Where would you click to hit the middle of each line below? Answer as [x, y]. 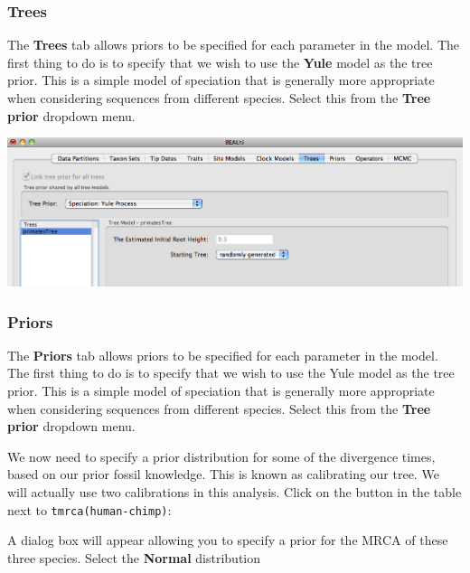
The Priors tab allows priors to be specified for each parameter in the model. [223, 355]
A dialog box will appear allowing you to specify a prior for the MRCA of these [228, 540]
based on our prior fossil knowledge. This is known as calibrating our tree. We [223, 474]
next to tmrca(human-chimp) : [89, 509]
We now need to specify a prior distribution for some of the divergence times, [221, 456]
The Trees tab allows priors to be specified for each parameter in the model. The [234, 45]
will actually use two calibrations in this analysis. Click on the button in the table [235, 492]
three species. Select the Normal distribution [134, 557]
